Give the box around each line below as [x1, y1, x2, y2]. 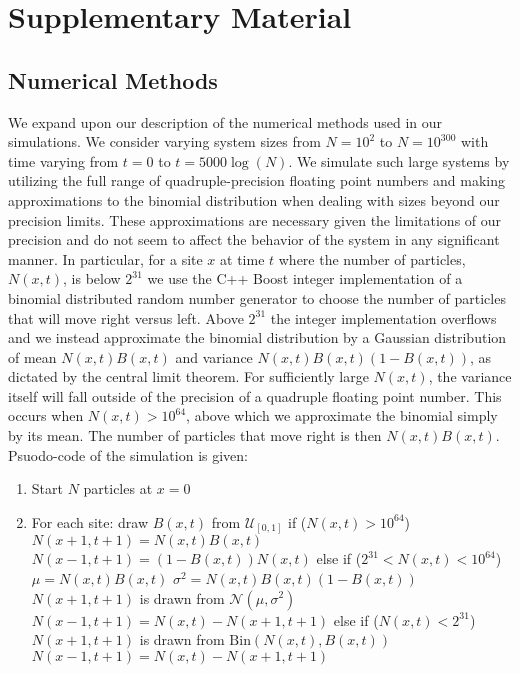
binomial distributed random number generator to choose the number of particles [8, 287, 506, 308]
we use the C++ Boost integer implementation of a [147, 268, 463, 289]
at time [220, 248, 265, 269]
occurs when [8, 405, 84, 426]
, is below [63, 268, 121, 289]
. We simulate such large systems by [288, 150, 510, 171]
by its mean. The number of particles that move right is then [8, 425, 382, 446]
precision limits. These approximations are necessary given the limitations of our [8, 209, 502, 230]
